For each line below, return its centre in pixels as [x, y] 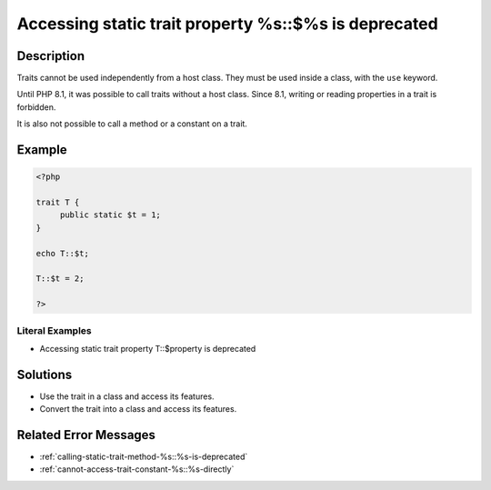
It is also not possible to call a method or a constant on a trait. [132, 124]
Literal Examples [54, 330]
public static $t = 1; [110, 215]
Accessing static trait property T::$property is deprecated [148, 348]
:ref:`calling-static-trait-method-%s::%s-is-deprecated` [144, 457]
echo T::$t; [63, 253]
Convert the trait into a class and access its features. [138, 409]
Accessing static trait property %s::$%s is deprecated [227, 24]
